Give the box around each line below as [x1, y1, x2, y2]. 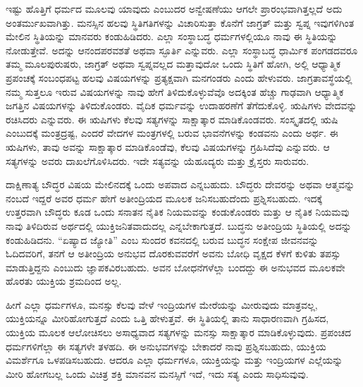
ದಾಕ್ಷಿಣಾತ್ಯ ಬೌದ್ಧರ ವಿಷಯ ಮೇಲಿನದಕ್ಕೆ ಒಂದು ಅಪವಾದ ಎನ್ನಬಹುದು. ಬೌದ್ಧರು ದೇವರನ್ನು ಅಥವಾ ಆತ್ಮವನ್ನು [6, 177, 355, 192]
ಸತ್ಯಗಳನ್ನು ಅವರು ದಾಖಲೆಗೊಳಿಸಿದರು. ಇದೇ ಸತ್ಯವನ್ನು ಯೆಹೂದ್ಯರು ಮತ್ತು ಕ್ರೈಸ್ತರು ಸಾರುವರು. [6, 153, 309, 168]
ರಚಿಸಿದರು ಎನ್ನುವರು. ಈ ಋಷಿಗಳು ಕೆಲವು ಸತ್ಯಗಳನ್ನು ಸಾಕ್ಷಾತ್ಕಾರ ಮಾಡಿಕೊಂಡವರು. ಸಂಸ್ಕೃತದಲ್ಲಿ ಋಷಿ [6, 111, 338, 126]
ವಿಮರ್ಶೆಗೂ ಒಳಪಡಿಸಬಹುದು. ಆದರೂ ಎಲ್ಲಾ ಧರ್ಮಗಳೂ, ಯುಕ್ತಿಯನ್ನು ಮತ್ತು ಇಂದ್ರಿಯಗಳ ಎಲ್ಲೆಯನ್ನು [6, 352, 343, 367]
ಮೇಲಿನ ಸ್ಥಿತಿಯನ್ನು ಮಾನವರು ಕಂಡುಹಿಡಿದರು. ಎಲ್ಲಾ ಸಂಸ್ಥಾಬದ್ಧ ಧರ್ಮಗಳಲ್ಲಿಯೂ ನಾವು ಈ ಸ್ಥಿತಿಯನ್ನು [6, 29, 338, 44]
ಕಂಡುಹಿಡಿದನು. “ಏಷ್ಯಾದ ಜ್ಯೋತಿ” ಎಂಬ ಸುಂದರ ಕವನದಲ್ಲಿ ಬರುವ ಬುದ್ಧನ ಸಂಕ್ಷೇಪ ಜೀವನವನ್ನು [6, 232, 319, 247]
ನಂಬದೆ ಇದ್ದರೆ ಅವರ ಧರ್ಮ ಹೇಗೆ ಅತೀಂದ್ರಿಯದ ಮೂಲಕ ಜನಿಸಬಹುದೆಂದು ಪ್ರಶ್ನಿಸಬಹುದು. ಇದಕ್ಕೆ [6, 190, 323, 205]
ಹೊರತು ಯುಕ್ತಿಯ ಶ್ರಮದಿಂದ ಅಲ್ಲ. [6, 274, 122, 288]
